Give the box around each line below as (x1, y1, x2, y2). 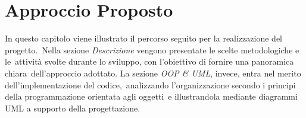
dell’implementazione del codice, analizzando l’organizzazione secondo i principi (5, 78, 296, 91)
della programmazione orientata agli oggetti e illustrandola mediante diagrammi (5, 90, 298, 103)
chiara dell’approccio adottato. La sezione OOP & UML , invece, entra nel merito (5, 66, 301, 79)
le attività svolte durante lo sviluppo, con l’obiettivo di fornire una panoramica (5, 55, 294, 68)
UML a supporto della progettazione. (5, 101, 140, 114)
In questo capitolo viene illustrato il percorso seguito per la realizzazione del (5, 32, 282, 44)
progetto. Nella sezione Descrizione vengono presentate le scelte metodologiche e (5, 43, 299, 56)
